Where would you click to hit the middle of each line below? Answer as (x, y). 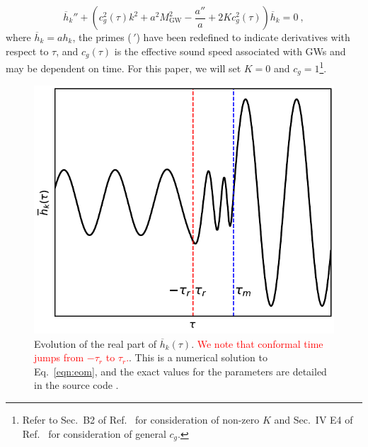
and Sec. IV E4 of (314, 419)
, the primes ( (102, 37)
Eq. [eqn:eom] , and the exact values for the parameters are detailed (180, 371)
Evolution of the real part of (95, 343)
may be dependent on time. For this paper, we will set (123, 68)
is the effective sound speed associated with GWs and (230, 51)
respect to (27, 51)
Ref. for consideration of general (94, 433)
